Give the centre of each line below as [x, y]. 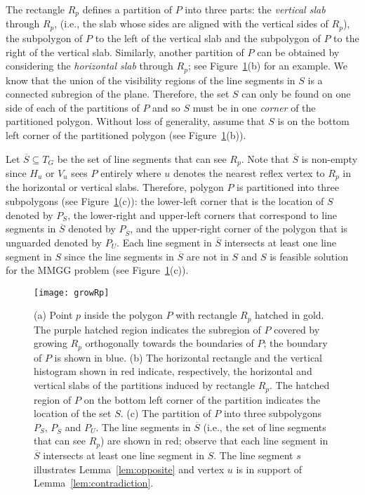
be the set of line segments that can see [142, 158]
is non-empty [330, 158]
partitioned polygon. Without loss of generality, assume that [135, 121]
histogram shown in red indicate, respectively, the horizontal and [173, 371]
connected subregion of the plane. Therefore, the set [118, 94]
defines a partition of [127, 9]
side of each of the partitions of [73, 107]
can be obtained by [298, 52]
